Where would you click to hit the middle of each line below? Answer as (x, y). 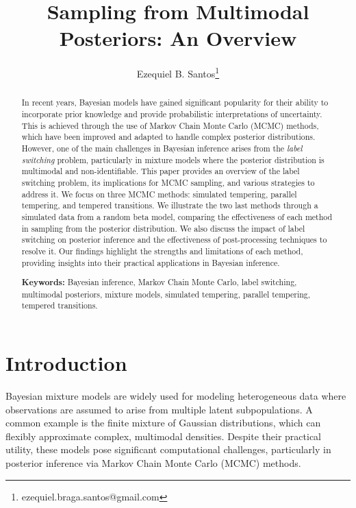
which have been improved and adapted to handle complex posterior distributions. (168, 137)
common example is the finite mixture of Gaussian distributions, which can (163, 423)
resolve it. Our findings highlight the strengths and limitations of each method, (162, 251)
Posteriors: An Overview (178, 38)
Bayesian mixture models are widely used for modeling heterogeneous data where (176, 396)
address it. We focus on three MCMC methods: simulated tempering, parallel (159, 194)
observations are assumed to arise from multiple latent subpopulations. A (159, 409)
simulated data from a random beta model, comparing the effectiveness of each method (177, 216)
